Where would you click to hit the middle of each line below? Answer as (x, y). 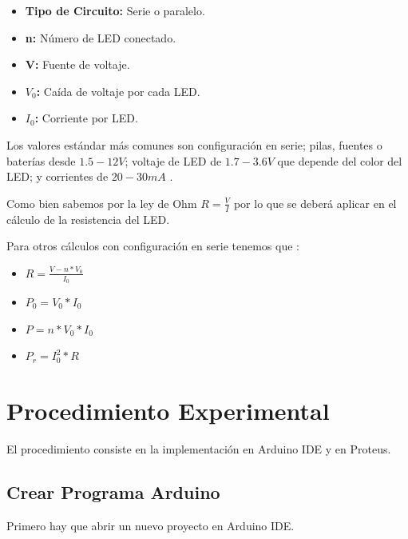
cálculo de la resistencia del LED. (88, 219)
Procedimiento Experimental (168, 410)
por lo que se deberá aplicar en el (315, 203)
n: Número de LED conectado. (101, 37)
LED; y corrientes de (57, 176)
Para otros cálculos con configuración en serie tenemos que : (153, 246)
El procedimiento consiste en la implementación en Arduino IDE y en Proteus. (199, 448)
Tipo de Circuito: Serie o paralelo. (115, 10)
